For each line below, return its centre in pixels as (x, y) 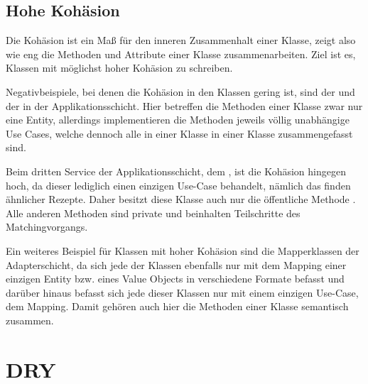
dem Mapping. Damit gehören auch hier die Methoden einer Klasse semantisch (177, 306)
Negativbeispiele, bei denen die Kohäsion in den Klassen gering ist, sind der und (180, 91)
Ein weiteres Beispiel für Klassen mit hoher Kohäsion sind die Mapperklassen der (183, 250)
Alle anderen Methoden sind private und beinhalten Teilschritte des (153, 213)
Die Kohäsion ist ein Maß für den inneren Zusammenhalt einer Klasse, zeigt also (181, 40)
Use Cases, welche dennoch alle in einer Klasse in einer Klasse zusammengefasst (179, 133)
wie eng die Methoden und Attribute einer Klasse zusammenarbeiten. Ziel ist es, (181, 54)
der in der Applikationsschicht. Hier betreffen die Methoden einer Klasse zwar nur (184, 105)
